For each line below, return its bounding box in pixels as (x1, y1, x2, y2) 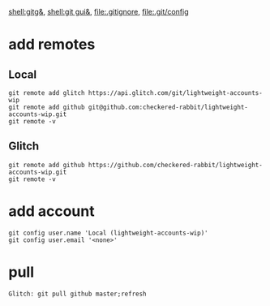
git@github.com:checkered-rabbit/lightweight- (88, 103, 249, 111)
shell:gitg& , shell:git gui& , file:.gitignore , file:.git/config (8, 7, 189, 16)
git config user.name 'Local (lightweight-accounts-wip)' (8, 229, 208, 237)
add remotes (8, 36, 96, 54)
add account (8, 202, 95, 220)
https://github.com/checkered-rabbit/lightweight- (88, 161, 264, 169)
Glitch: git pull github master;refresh (8, 290, 148, 298)
